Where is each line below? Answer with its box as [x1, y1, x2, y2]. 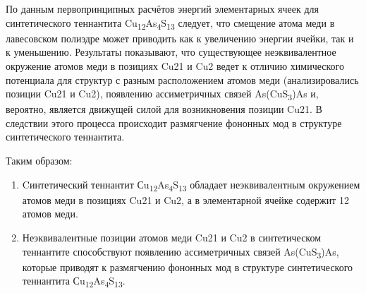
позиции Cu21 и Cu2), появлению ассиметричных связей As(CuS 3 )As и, [6, 86, 319, 102]
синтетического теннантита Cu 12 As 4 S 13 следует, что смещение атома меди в [6, 15, 335, 32]
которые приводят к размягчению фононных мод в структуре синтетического [22, 259, 353, 274]
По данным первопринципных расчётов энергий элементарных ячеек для [6, 1, 319, 16]
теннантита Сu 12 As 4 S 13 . [22, 273, 126, 290]
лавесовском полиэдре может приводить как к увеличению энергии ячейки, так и [6, 30, 354, 45]
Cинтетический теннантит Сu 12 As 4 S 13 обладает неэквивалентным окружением [22, 177, 360, 193]
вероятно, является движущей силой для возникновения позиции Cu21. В [6, 102, 322, 116]
